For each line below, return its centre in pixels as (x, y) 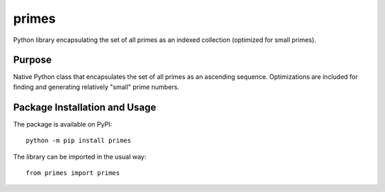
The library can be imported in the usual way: (80, 156)
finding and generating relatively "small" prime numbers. (96, 87)
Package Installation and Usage (85, 107)
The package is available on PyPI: (63, 124)
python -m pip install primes (79, 141)
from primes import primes (73, 173)
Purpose (32, 60)
